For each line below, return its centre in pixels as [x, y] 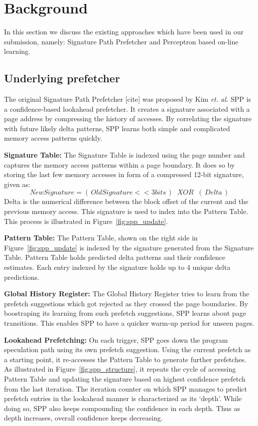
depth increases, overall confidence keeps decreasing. [83, 418]
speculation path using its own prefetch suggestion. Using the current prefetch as [128, 349]
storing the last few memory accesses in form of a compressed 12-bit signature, [124, 174]
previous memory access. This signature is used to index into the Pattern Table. [126, 211]
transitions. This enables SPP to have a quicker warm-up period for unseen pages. [129, 322]
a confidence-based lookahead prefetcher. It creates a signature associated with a [127, 108]
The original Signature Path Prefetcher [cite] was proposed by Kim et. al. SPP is [128, 99]
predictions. [22, 277]
